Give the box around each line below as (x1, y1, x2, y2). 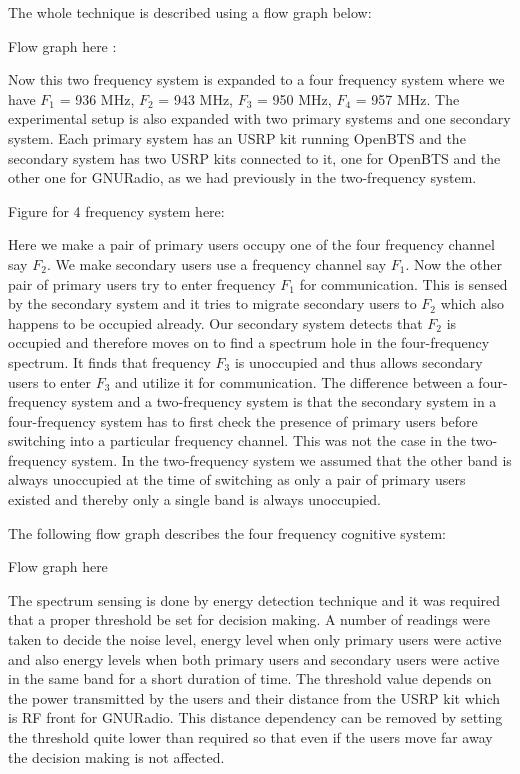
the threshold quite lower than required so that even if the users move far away (8, 727, 493, 747)
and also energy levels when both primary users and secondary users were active (8, 648, 500, 669)
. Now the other (405, 253, 502, 274)
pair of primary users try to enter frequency (8, 273, 276, 294)
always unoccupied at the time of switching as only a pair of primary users (8, 469, 466, 490)
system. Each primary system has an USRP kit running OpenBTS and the (8, 127, 466, 148)
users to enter (8, 371, 92, 392)
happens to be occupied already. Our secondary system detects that (8, 312, 423, 333)
